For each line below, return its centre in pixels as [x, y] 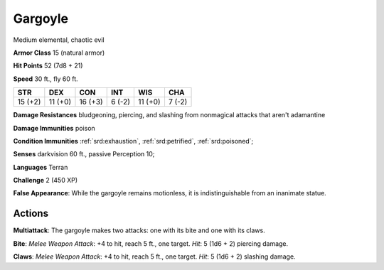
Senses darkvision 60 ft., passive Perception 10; [84, 154]
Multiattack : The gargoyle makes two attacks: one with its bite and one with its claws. [139, 230]
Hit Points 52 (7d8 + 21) [48, 66]
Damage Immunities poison [54, 128]
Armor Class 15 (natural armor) [59, 53]
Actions [31, 214]
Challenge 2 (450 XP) [46, 180]
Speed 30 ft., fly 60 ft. [46, 79]
